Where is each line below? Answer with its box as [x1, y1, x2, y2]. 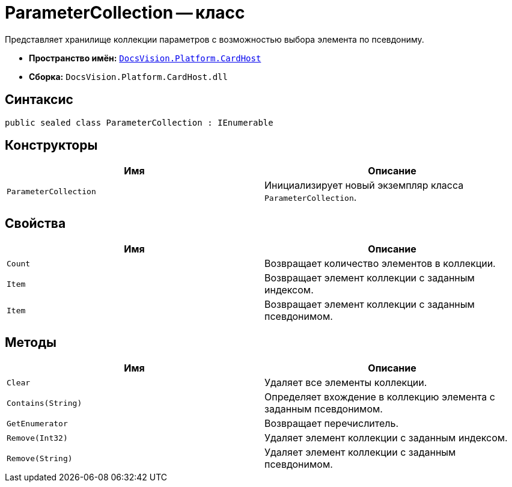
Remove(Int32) [7, 433, 68, 443]
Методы [5, 334, 56, 350]
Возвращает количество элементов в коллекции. [264, 257, 496, 270]
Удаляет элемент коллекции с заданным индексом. [264, 432, 508, 444]
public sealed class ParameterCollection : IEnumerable [5, 117, 273, 127]
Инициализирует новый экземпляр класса [264, 179, 464, 192]
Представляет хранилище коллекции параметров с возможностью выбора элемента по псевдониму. [5, 34, 424, 44]
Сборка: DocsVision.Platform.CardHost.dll [29, 71, 228, 82]
